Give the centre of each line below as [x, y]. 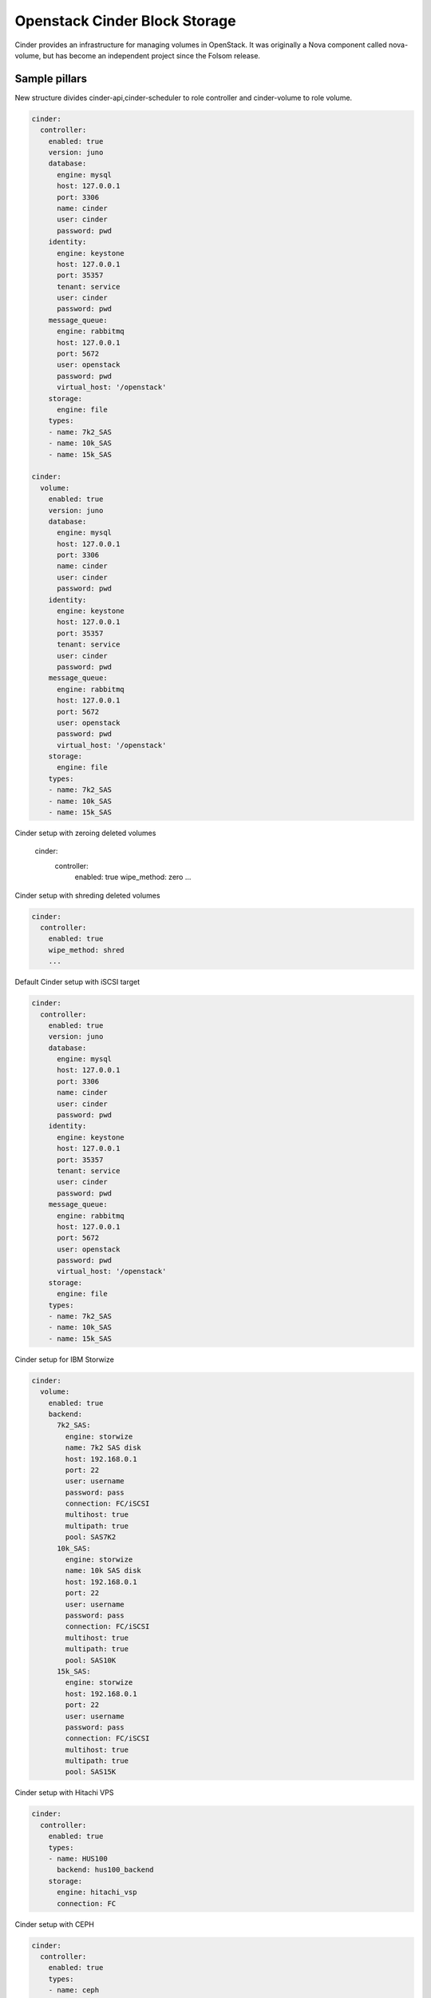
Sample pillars [51, 79]
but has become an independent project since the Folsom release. [152, 55]
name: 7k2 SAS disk [103, 1448]
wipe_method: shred [87, 950]
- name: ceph [74, 1990]
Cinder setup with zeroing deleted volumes [85, 833]
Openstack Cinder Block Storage [125, 21]
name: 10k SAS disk [103, 1571]
